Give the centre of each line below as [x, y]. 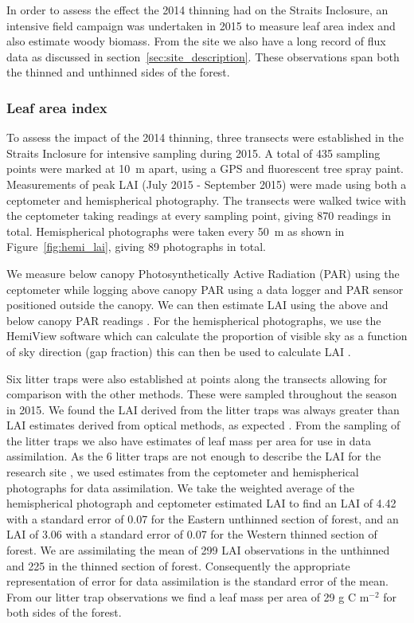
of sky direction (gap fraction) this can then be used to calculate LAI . [179, 351]
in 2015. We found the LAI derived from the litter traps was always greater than [203, 409]
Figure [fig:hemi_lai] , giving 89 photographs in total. [136, 247]
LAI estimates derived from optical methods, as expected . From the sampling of [203, 425]
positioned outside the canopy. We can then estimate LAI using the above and [197, 305]
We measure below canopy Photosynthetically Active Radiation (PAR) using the [203, 273]
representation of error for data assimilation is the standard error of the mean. [197, 581]
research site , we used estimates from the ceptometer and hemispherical [183, 472]
